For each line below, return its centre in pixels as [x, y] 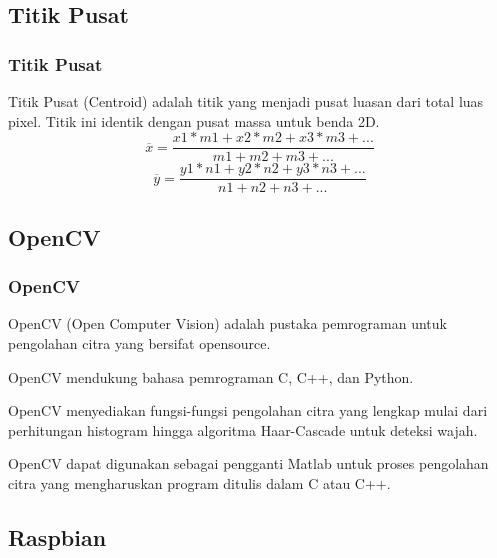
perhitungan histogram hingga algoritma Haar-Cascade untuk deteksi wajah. [243, 429]
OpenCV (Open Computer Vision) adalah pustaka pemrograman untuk [227, 323]
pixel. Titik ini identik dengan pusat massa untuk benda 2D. [194, 120]
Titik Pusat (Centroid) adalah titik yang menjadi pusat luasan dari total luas [246, 101]
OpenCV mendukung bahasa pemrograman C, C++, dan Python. [211, 376]
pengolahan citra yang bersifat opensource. [139, 342]
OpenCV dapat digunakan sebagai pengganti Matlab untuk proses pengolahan [248, 463]
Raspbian [57, 536]
